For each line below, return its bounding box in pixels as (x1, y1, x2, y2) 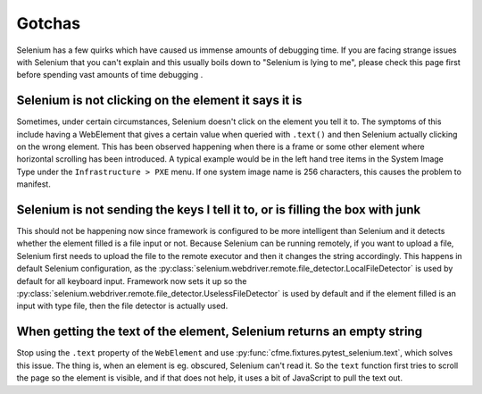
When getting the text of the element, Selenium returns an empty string (16, 324, 423, 340)
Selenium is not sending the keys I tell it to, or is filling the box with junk (16, 202, 421, 217)
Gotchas (16, 13, 81, 33)
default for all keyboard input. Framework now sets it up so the (16, 275, 247, 286)
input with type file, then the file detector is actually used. (16, 300, 229, 312)
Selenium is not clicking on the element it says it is (16, 93, 303, 108)
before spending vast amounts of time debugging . (16, 70, 204, 80)
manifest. (16, 179, 51, 189)
